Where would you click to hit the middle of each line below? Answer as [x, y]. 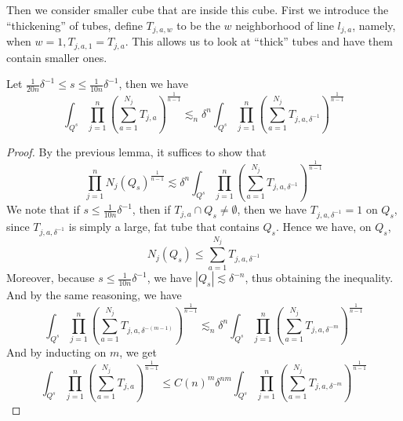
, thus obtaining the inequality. [319, 278]
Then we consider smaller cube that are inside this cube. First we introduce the [198, 9]
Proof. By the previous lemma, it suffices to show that [136, 152]
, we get [138, 352]
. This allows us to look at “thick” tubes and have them [259, 41]
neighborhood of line [285, 25]
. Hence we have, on [323, 226]
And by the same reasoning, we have [94, 295]
